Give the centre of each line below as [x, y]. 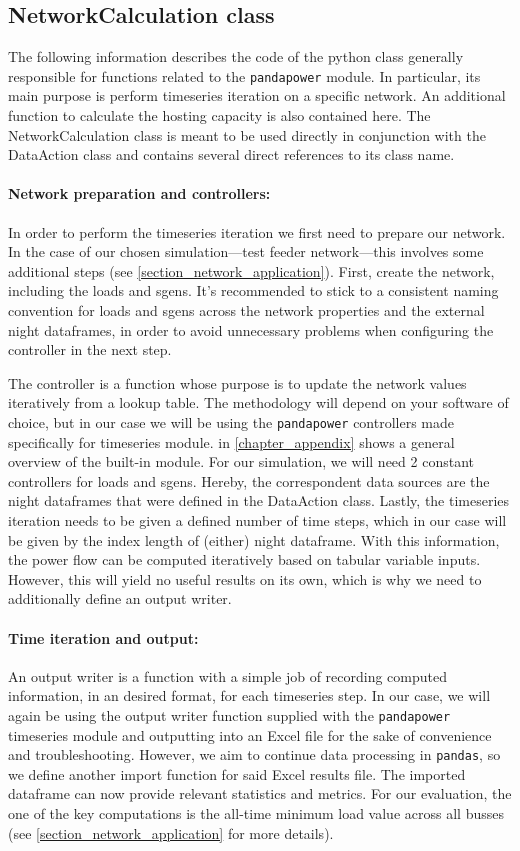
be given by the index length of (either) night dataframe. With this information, [254, 539]
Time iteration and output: [103, 637]
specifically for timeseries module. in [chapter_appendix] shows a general [231, 441]
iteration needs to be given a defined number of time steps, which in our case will [257, 520]
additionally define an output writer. [120, 598]
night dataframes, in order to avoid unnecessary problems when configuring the [251, 329]
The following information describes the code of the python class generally [236, 56]
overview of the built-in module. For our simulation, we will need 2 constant [241, 461]
